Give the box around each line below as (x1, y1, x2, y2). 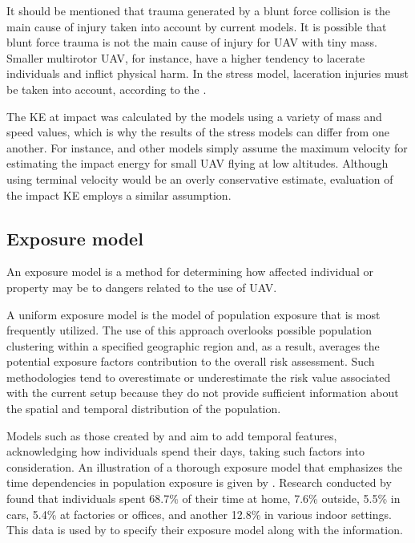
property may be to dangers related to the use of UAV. (6, 278, 277, 295)
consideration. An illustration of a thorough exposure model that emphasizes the (6, 458, 403, 475)
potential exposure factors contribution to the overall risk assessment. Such (6, 353, 375, 370)
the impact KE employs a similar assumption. (6, 186, 232, 203)
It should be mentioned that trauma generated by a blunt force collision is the (6, 2, 391, 18)
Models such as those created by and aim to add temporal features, (6, 427, 337, 444)
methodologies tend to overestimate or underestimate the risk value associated (6, 368, 391, 385)
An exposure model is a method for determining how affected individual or (6, 263, 374, 280)
